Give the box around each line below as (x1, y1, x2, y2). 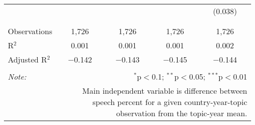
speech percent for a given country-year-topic (92, 96, 247, 107)
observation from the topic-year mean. (116, 107, 247, 119)
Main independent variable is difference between (82, 85, 247, 96)
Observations (8, 25, 52, 37)
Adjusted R (8, 54, 47, 65)
